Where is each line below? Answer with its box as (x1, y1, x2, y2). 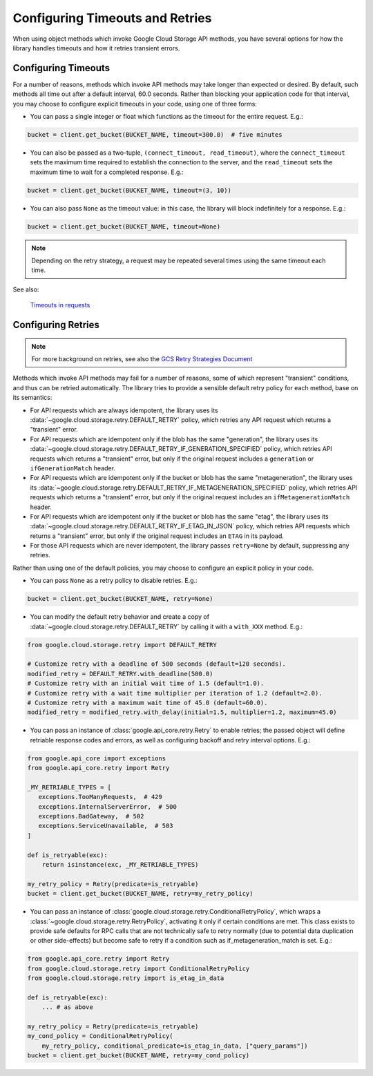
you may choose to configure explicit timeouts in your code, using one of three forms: (12, 99, 257, 108)
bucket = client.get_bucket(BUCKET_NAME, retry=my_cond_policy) (27, 1052, 250, 1059)
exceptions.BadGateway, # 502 (38, 812, 144, 820)
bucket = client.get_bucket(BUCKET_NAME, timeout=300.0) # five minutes (27, 131, 283, 138)
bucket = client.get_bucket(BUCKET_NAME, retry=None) (27, 595, 213, 603)
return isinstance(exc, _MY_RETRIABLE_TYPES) (41, 861, 199, 868)
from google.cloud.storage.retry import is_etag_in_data (27, 974, 224, 982)
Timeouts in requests (30, 301, 90, 309)
